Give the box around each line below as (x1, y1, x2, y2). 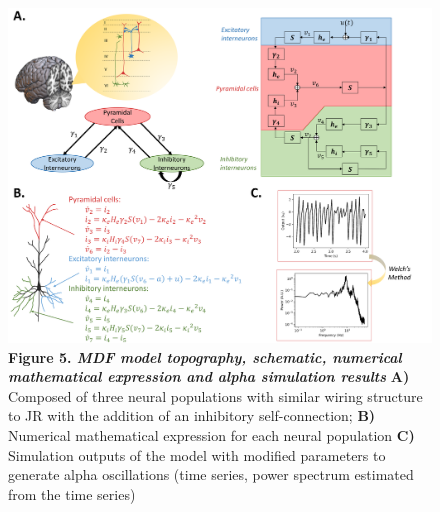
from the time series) (8, 483, 136, 504)
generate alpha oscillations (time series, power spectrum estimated (8, 464, 414, 485)
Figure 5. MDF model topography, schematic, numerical (8, 346, 402, 367)
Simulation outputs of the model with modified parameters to (8, 444, 386, 465)
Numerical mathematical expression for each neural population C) (8, 424, 415, 445)
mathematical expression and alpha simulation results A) (8, 366, 410, 387)
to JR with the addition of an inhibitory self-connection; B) (8, 405, 376, 426)
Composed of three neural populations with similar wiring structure (8, 385, 423, 406)
